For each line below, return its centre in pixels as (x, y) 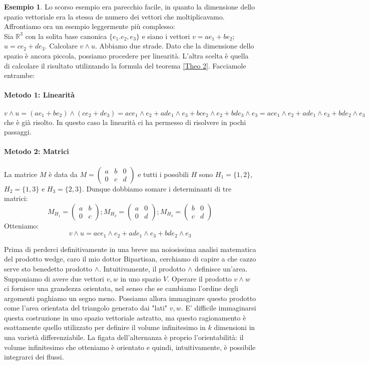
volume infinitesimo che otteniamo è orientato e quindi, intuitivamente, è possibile (130, 347)
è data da (63, 174)
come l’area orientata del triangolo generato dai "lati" (86, 308)
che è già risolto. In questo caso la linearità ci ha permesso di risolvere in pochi (125, 122)
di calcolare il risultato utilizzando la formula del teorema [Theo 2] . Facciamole (125, 65)
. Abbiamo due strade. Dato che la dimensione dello (174, 46)
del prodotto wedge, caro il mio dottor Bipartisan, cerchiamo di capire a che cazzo (130, 259)
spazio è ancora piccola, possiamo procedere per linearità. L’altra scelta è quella (126, 55)
